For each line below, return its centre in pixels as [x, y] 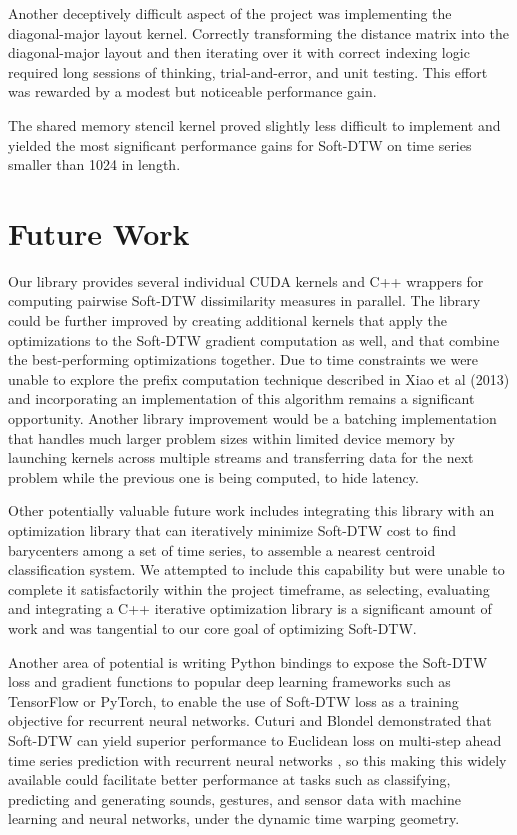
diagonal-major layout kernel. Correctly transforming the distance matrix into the [258, 32]
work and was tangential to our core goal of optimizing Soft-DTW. [212, 627]
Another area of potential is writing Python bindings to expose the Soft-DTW [248, 661]
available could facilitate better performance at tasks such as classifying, [229, 779]
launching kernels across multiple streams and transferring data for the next [241, 457]
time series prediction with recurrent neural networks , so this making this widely [257, 759]
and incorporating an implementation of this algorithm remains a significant [241, 398]
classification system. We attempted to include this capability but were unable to [256, 569]
